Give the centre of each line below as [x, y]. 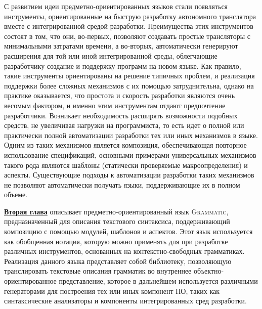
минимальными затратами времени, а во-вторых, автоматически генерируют [121, 46]
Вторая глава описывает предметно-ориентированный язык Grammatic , [116, 211]
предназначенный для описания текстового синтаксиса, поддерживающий [117, 221]
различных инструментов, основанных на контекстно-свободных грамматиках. [124, 251]
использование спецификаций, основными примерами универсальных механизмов [130, 155]
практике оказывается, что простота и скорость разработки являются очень [120, 95]
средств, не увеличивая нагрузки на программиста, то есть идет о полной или [124, 125]
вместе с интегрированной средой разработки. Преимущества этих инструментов [129, 26]
